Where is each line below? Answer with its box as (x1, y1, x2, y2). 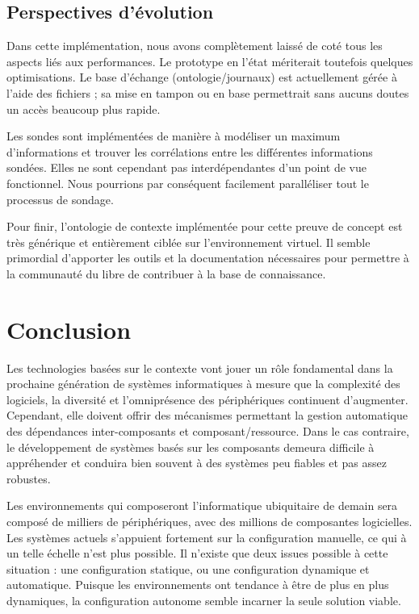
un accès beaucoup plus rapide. (6, 100, 161, 117)
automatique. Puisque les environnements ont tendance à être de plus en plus (6, 576, 389, 593)
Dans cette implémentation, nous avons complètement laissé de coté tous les (6, 37, 383, 54)
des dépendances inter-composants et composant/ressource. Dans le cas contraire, (6, 423, 409, 440)
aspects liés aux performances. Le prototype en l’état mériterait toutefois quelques (6, 52, 413, 69)
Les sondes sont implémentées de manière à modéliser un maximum (6, 127, 341, 144)
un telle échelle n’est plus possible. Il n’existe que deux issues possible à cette (6, 545, 388, 562)
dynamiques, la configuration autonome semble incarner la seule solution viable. (6, 591, 401, 608)
